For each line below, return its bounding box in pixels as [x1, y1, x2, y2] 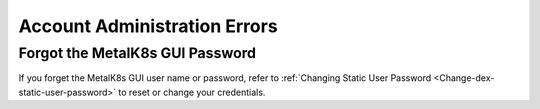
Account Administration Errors [18, 15, 279, 37]
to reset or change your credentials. [118, 86, 266, 98]
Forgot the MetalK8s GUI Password [18, 44, 257, 62]
